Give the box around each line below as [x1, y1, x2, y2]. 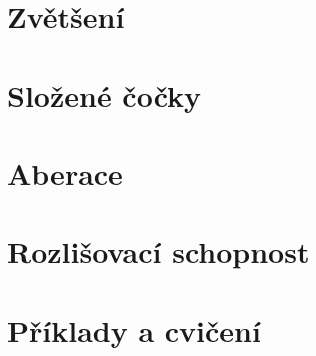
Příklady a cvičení [7, 309, 261, 350]
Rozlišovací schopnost [7, 231, 310, 272]
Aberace [7, 152, 123, 193]
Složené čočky [7, 74, 202, 115]
